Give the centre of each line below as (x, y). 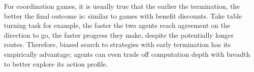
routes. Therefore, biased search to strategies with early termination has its (117, 44)
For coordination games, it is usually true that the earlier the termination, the (122, 6)
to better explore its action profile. (56, 63)
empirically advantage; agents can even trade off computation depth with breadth (127, 54)
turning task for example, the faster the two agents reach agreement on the (117, 25)
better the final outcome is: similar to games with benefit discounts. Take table (123, 15)
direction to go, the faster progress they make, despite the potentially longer (119, 35)
